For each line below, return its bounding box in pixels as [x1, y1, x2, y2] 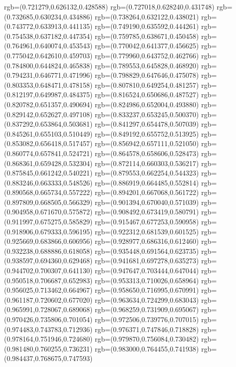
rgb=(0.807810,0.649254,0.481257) [95, 79, 199, 90]
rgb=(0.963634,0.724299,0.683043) [95, 294, 199, 305]
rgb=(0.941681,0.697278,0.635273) [95, 255, 199, 266]
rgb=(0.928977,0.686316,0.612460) [95, 236, 199, 246]
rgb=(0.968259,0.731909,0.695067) [95, 304, 199, 315]
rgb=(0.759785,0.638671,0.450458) [95, 30, 199, 41]
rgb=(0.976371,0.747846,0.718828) [95, 324, 199, 334]
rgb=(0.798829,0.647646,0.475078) [95, 70, 199, 80]
